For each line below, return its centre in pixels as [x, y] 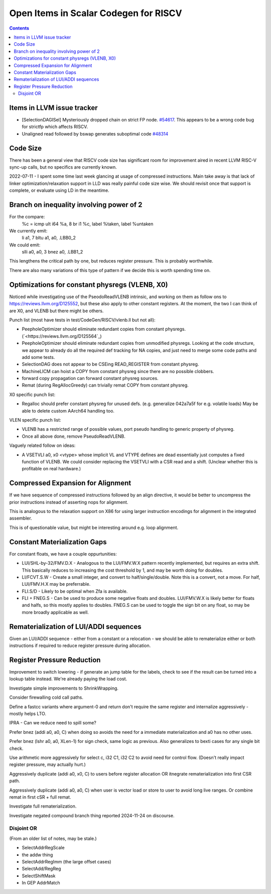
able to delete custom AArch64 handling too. [68, 411]
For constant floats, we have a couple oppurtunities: [63, 554]
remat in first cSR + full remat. [40, 797]
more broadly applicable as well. [55, 612]
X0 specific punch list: [32, 395]
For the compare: [27, 217]
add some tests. [38, 357]
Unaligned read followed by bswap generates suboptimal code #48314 [95, 134]
